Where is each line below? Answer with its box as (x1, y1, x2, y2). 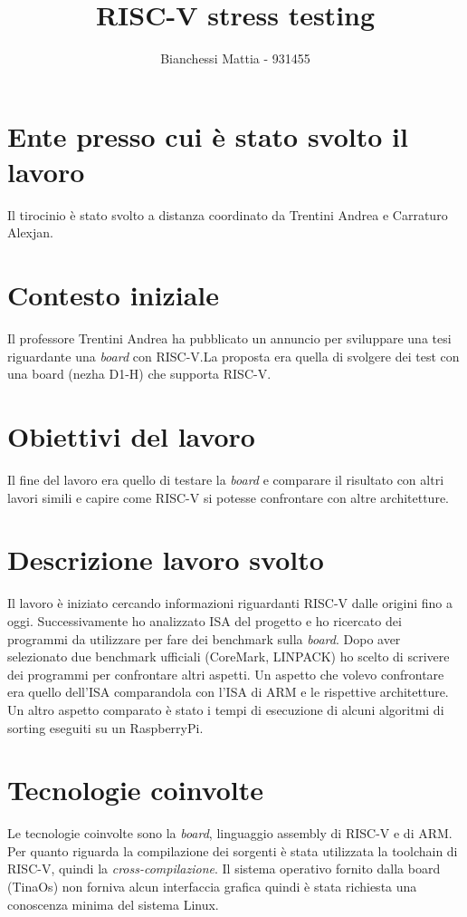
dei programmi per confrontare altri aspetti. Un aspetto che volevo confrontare (7, 664, 444, 683)
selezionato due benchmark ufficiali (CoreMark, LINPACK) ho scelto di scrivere (7, 647, 450, 666)
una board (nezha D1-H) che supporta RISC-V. (7, 364, 272, 383)
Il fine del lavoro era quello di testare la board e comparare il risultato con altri (7, 470, 444, 489)
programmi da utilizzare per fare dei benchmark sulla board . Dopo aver (7, 629, 401, 648)
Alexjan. (7, 223, 53, 242)
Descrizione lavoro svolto (7, 541, 324, 578)
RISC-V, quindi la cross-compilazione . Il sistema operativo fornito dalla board (7, 859, 441, 878)
